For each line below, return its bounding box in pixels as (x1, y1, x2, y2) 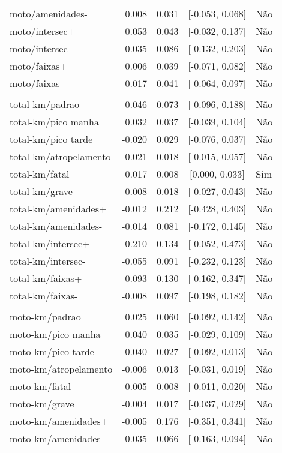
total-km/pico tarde (10, 132, 93, 146)
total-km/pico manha (10, 115, 99, 128)
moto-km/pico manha (10, 327, 101, 341)
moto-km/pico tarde (10, 344, 94, 358)
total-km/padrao (10, 97, 80, 111)
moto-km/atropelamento (10, 362, 113, 376)
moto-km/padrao (10, 310, 81, 323)
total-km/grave (10, 184, 73, 198)
